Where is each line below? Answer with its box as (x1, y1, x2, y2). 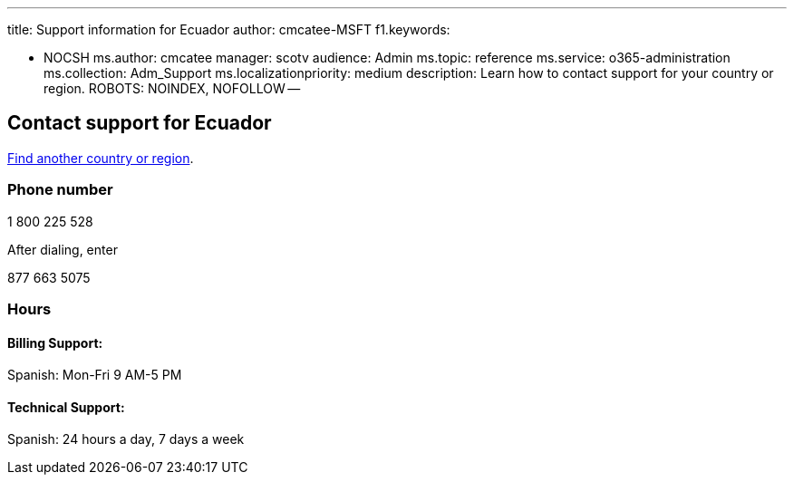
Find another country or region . (7, 149, 194, 166)
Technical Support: (7, 399, 125, 415)
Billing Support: (7, 334, 103, 351)
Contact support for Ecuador (7, 111, 272, 135)
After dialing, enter (7, 241, 118, 257)
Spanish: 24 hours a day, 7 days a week (7, 431, 245, 448)
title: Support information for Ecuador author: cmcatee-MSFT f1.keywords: (7, 22, 450, 37)
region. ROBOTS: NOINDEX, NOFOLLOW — (44, 81, 301, 96)
